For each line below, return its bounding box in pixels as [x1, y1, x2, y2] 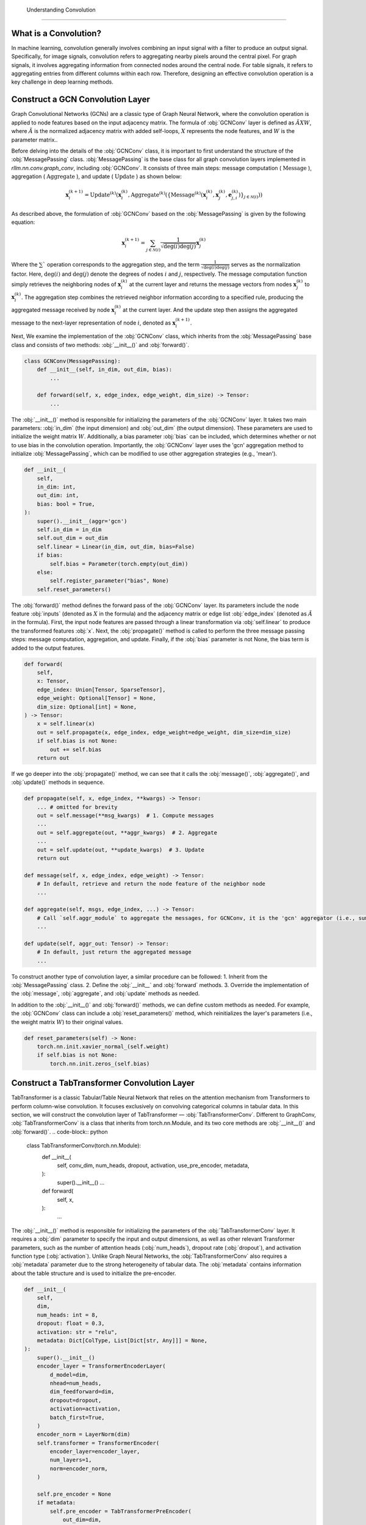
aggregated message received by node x [11, 306, 115, 314]
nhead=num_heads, [49, 1379, 102, 1387]
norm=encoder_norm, [49, 1465, 108, 1472]
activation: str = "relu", [37, 1329, 118, 1335]
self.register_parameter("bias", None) [49, 577, 169, 584]
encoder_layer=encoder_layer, [49, 1448, 140, 1455]
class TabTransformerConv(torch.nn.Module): [26, 1142, 142, 1149]
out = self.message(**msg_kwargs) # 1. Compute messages [37, 812, 214, 819]
